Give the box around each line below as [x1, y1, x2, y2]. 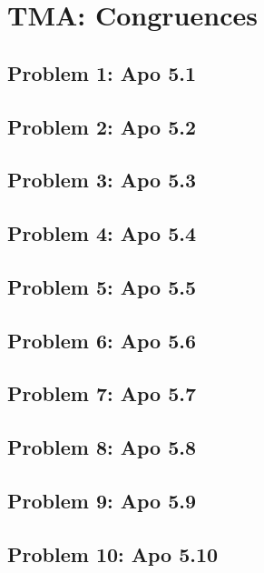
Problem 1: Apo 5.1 [7, 58, 197, 86]
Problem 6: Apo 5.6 [7, 326, 197, 354]
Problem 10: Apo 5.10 [7, 539, 219, 568]
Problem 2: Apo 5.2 [7, 112, 197, 140]
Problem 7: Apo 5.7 [7, 379, 197, 407]
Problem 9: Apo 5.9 [7, 487, 197, 515]
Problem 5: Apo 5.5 [7, 272, 197, 300]
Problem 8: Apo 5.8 [7, 433, 197, 461]
